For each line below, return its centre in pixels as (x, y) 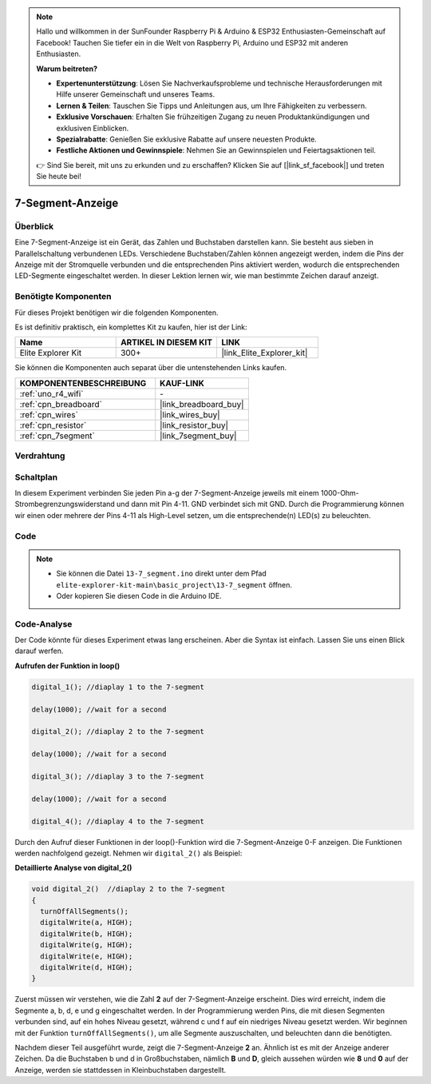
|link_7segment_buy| (198, 436)
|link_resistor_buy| (194, 425)
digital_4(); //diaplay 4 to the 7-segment (118, 821)
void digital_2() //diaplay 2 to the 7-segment (129, 889)
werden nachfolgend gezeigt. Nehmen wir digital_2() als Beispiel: (129, 853)
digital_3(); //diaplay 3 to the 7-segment (118, 776)
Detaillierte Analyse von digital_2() (73, 868)
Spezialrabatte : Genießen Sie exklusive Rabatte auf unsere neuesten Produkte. (186, 139)
